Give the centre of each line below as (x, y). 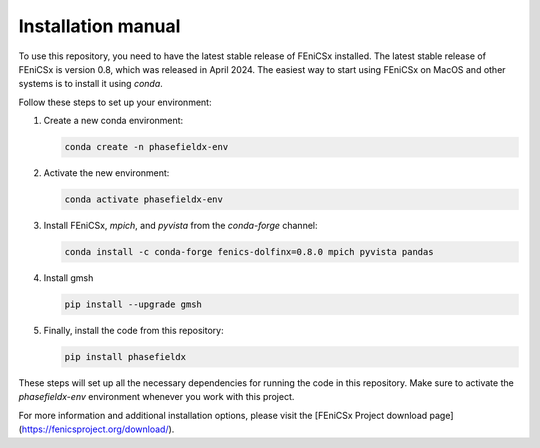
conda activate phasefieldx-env (144, 199)
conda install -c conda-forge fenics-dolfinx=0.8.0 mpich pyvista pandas (249, 252)
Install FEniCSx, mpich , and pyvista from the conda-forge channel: (181, 226)
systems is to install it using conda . (91, 84)
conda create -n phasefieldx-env (146, 147)
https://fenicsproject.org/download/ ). (98, 429)
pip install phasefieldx (125, 356)
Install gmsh (68, 278)
